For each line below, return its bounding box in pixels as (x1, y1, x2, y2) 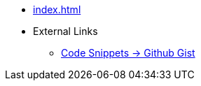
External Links (33, 25, 98, 37)
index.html (33, 3, 81, 15)
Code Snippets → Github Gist (61, 47, 195, 59)
